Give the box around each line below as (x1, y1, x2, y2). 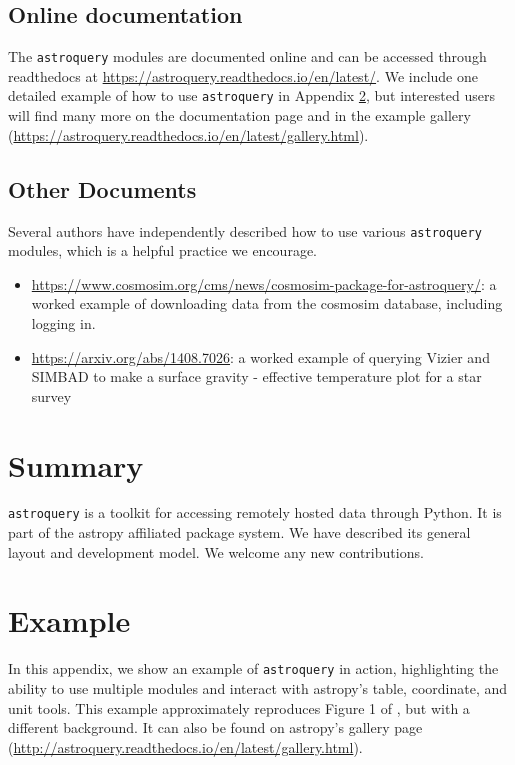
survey (31, 385, 72, 406)
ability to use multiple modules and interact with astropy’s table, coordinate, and (8, 678, 508, 699)
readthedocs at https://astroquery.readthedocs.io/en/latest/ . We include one (8, 65, 478, 86)
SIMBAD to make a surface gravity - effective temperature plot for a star (31, 366, 482, 387)
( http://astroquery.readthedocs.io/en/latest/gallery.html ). (8, 736, 363, 757)
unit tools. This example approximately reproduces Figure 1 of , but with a (8, 697, 470, 718)
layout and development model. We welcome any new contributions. (8, 541, 424, 562)
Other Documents (8, 173, 197, 204)
